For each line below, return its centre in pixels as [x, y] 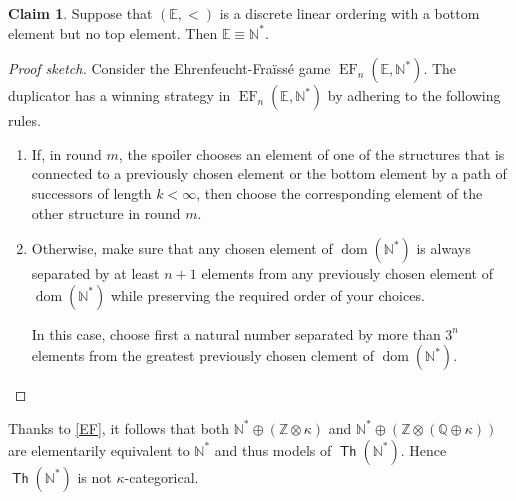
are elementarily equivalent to [99, 449]
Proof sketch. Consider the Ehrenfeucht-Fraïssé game [169, 68]
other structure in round [106, 212]
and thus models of [273, 449]
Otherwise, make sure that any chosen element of [182, 248]
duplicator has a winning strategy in [119, 95]
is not [94, 476]
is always [443, 248]
